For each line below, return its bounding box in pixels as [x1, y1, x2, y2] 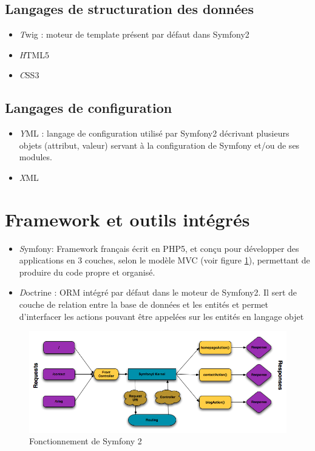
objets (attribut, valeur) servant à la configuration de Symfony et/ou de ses [19, 138, 300, 151]
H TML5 [19, 48, 49, 61]
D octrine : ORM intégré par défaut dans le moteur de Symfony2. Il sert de [19, 286, 297, 299]
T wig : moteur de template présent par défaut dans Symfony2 [19, 28, 249, 41]
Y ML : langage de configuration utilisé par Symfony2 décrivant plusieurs [19, 127, 290, 140]
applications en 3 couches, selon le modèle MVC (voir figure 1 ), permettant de [19, 254, 310, 266]
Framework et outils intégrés [5, 206, 250, 231]
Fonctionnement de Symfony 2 [29, 435, 142, 447]
